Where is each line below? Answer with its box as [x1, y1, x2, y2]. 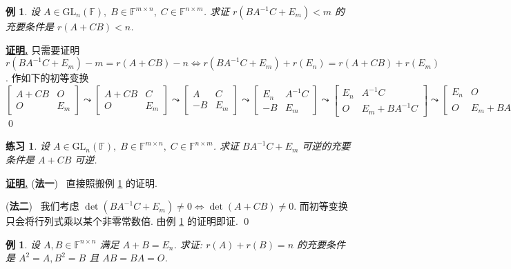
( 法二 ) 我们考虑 [6, 199, 79, 213]
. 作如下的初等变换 [6, 70, 89, 85]
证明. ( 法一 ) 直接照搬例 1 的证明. [6, 175, 157, 190]
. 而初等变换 [293, 199, 348, 213]
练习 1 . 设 [6, 139, 50, 153]
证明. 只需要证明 [6, 42, 80, 57]
